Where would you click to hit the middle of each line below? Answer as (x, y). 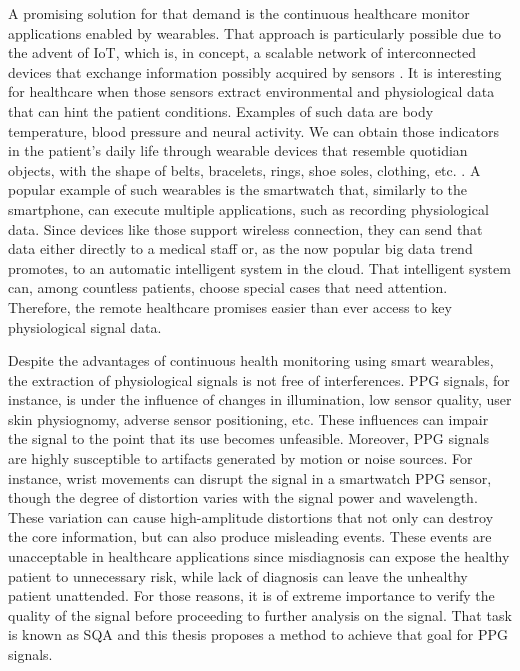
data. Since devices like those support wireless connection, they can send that (245, 228)
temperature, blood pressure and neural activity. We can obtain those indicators (253, 130)
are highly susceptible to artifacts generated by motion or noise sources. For (240, 458)
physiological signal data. (85, 326)
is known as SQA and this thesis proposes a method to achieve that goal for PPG (258, 634)
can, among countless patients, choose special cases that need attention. (228, 287)
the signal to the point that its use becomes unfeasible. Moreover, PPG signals (248, 438)
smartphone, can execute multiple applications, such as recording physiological (248, 208)
